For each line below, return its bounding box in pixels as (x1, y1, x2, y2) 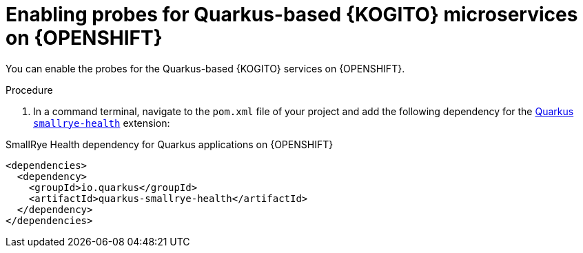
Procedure (6, 83, 53, 96)
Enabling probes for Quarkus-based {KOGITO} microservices (6, 3, 578, 26)
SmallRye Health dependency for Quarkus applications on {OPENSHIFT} (6, 138, 334, 150)
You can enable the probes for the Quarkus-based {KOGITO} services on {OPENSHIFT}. (6, 62, 405, 74)
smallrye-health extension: (33, 117, 170, 129)
